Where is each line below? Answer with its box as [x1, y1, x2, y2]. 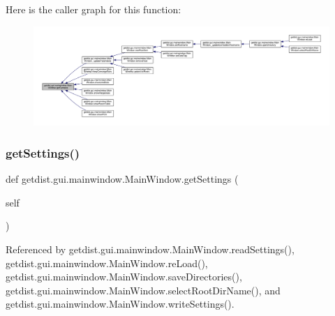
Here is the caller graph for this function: [6, 2, 181, 16]
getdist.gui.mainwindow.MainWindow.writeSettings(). [6, 296, 234, 311]
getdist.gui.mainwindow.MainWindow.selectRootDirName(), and [6, 283, 281, 297]
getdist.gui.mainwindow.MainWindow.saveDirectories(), [6, 269, 242, 284]
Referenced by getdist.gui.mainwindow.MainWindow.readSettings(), [6, 242, 295, 257]
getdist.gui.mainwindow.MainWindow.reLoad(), [6, 255, 208, 270]
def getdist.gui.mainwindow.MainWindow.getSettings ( [6, 172, 239, 186]
